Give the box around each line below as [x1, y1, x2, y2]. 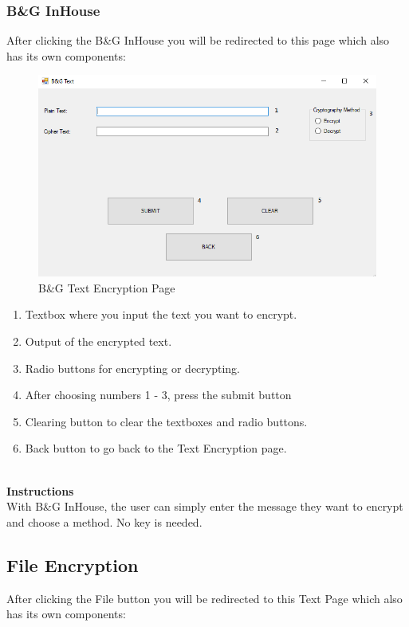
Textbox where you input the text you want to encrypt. [25, 306, 297, 323]
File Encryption [6, 552, 139, 577]
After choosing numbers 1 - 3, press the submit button [25, 386, 292, 403]
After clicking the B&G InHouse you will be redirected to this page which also [6, 32, 390, 49]
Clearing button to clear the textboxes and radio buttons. [25, 413, 308, 429]
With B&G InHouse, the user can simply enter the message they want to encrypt [6, 498, 403, 515]
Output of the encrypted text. [25, 332, 172, 349]
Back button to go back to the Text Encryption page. [25, 440, 287, 457]
